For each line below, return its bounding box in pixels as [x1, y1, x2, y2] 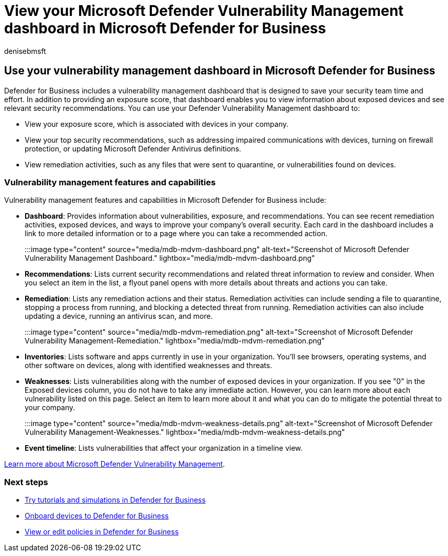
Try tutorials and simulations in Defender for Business [25, 495, 206, 505]
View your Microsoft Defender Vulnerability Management [4, 2, 404, 20]
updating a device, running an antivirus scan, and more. [25, 312, 213, 321]
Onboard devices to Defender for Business [25, 511, 169, 521]
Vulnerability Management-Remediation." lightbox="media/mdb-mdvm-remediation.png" [25, 336, 325, 346]
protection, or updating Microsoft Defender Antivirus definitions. [25, 144, 241, 153]
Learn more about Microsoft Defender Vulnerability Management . [4, 459, 225, 469]
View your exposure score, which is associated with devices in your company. [25, 119, 289, 128]
